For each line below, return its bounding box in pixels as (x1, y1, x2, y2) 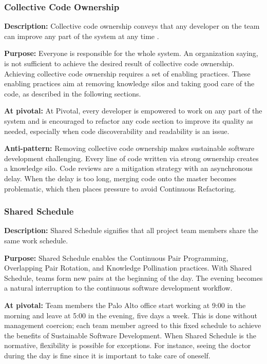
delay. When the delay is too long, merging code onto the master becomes (4, 173, 237, 183)
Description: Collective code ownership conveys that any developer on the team (4, 21, 260, 31)
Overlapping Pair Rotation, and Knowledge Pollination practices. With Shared (4, 262, 252, 273)
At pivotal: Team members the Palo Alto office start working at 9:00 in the (4, 299, 246, 310)
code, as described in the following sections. (4, 88, 141, 99)
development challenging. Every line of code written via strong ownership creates (4, 152, 259, 163)
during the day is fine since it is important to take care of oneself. (4, 350, 211, 360)
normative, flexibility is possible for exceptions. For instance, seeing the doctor (4, 340, 251, 351)
